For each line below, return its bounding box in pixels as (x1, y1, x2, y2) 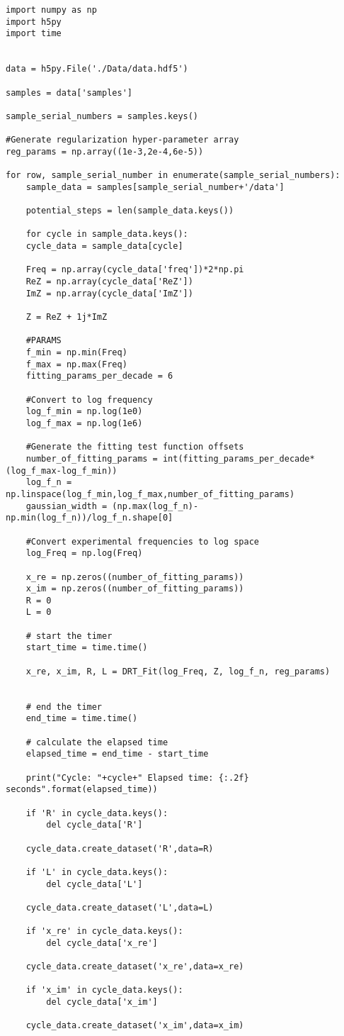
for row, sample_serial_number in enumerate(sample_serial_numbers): (6, 170, 340, 181)
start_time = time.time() (25, 642, 148, 653)
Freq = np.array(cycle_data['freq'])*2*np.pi (25, 264, 244, 275)
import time (6, 28, 62, 39)
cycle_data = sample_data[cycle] (25, 241, 183, 252)
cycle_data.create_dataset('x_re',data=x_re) (25, 962, 244, 972)
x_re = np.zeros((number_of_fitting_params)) (25, 572, 244, 582)
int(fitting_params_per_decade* (162, 453, 315, 464)
